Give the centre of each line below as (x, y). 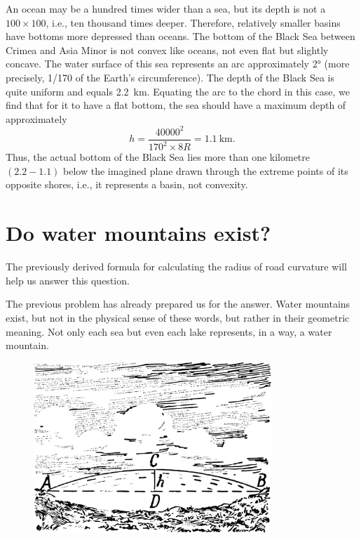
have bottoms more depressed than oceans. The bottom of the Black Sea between (180, 36)
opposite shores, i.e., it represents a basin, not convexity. (127, 184)
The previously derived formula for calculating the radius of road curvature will (177, 267)
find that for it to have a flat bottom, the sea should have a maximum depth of (176, 105)
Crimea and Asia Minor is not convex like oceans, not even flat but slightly (167, 50)
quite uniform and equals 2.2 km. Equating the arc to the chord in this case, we (178, 91)
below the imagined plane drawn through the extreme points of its (206, 170)
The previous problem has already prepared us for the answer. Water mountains (178, 304)
